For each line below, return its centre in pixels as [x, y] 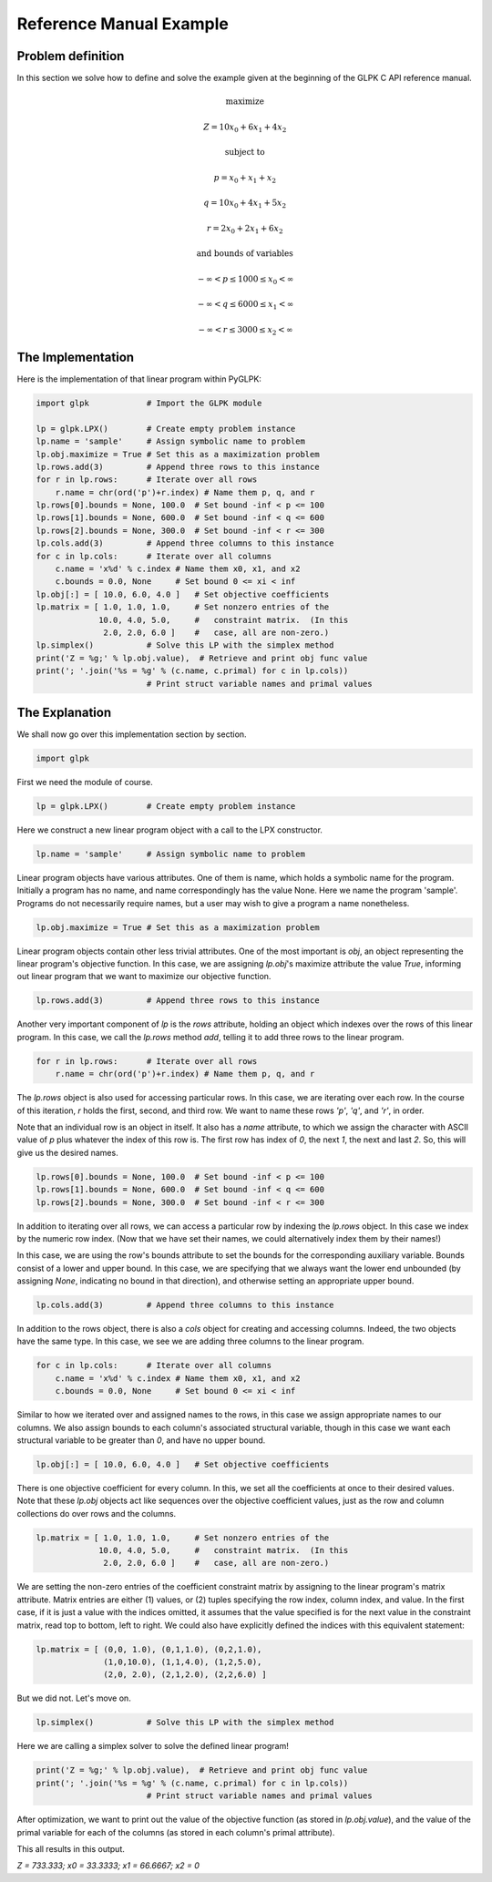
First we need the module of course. [85, 782]
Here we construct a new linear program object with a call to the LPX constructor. [170, 830]
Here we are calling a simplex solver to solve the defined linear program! [153, 1746]
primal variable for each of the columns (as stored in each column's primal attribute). [176, 1832]
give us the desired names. [67, 1152]
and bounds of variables [245, 254]
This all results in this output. [71, 1848]
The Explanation [64, 712]
